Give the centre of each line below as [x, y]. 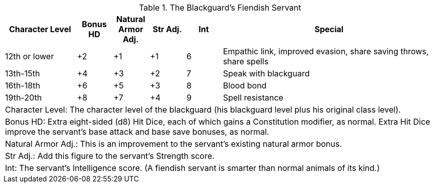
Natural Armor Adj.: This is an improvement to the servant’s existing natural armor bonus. [174, 144]
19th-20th [23, 98]
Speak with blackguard [266, 73]
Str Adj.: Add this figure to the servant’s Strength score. [110, 156]
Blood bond [245, 85]
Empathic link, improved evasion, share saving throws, [326, 51]
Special [329, 29]
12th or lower [29, 56]
